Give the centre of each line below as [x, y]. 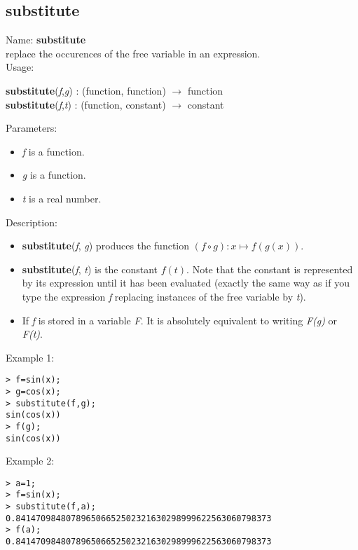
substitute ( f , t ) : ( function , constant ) [86, 104]
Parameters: [32, 128]
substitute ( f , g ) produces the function [105, 246]
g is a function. [54, 175]
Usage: [20, 67]
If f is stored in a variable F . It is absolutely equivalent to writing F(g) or [180, 320]
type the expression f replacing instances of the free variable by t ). [164, 296]
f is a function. [53, 151]
